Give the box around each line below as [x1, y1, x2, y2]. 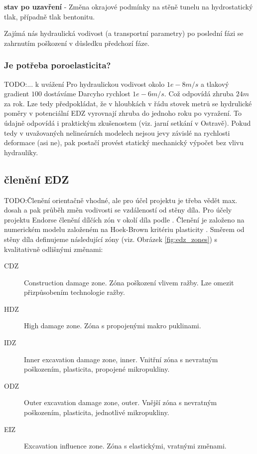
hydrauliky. [4, 147, 38, 157]
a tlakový [201, 78, 229, 89]
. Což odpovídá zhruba [164, 88, 234, 99]
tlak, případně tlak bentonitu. [4, 11, 95, 21]
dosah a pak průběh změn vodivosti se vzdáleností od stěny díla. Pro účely [4, 205, 232, 215]
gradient [4, 88, 29, 99]
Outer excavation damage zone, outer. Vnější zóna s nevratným [24, 397, 217, 408]
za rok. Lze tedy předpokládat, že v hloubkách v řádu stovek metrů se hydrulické [4, 98, 252, 108]
